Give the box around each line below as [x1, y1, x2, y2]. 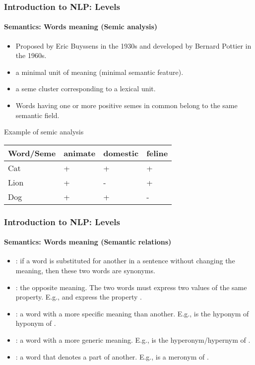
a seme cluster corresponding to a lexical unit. [15, 83, 156, 94]
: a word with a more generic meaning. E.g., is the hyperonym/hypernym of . [15, 335, 251, 345]
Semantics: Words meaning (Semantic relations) [4, 237, 172, 247]
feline [146, 147, 168, 159]
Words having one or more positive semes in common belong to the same [15, 100, 238, 111]
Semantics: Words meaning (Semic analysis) [4, 21, 158, 32]
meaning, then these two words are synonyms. [15, 265, 155, 276]
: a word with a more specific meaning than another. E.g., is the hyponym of [15, 308, 249, 318]
